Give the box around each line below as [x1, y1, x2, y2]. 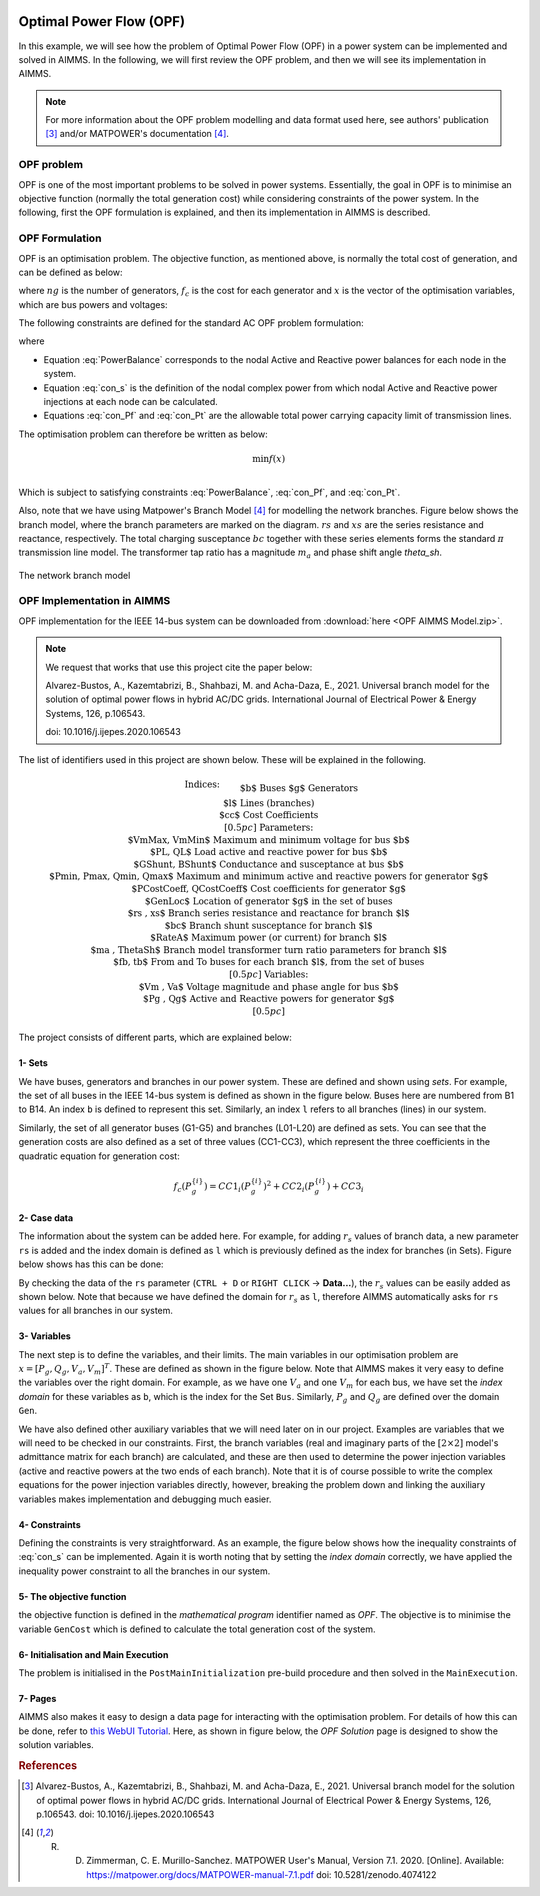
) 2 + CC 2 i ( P [263, 1178, 315, 1194]
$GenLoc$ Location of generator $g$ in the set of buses [145, 895, 393, 907]
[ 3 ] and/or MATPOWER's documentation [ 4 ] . [45, 128, 230, 140]
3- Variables [18, 1330, 72, 1342]
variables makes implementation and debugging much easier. [18, 1493, 272, 1505]
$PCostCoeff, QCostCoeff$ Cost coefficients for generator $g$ [131, 883, 407, 894]
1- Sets [18, 1057, 49, 1069]
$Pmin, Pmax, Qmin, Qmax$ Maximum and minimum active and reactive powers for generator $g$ [48, 871, 489, 882]
